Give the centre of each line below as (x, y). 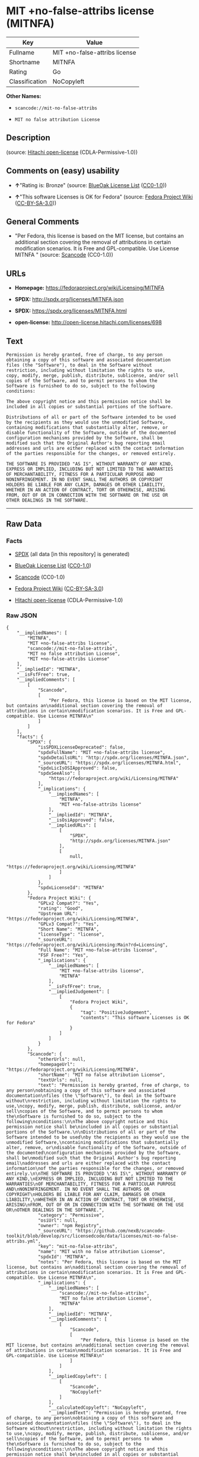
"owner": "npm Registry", (70, 1225)
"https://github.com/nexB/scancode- (120, 1231)
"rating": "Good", (60, 908)
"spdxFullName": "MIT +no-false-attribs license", (102, 752)
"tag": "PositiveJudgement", (116, 1012)
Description (28, 138)
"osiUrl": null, (58, 1220)
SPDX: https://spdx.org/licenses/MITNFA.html (71, 311)
